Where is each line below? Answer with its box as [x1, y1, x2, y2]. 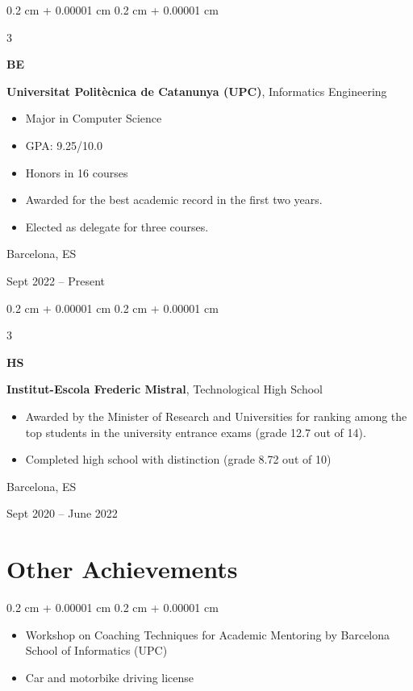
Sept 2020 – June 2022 [6, 505, 118, 522]
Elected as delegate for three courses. [25, 218, 209, 235]
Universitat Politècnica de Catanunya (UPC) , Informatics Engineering [6, 82, 387, 99]
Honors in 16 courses [25, 164, 128, 181]
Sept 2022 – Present [6, 272, 106, 289]
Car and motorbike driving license [25, 668, 194, 685]
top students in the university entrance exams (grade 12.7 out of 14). [25, 423, 366, 440]
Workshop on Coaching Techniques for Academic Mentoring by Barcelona [25, 626, 390, 643]
